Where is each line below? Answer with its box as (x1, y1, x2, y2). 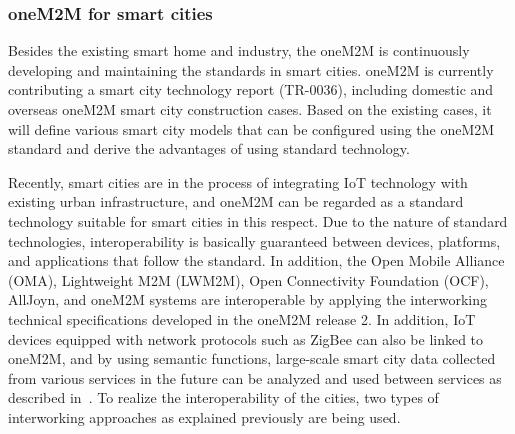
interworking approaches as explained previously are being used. (8, 406, 401, 427)
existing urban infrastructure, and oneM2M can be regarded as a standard (8, 191, 464, 212)
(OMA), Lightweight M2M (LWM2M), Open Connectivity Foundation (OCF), (8, 269, 489, 290)
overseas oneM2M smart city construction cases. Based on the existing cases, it (8, 99, 492, 119)
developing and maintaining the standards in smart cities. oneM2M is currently (8, 59, 494, 80)
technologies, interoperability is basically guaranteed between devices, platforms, (8, 230, 501, 251)
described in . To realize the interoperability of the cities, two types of (8, 387, 439, 408)
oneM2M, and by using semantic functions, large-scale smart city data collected (8, 348, 496, 369)
